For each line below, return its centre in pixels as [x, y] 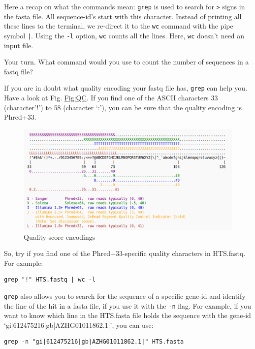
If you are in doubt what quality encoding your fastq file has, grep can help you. [126, 88]
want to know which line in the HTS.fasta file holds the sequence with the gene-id [127, 315]
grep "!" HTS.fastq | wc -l [50, 280]
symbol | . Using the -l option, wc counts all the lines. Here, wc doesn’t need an [124, 35]
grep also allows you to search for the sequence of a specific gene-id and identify [125, 296]
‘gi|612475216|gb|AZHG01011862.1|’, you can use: [79, 325]
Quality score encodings [60, 237]
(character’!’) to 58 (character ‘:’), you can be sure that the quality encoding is [123, 107]
